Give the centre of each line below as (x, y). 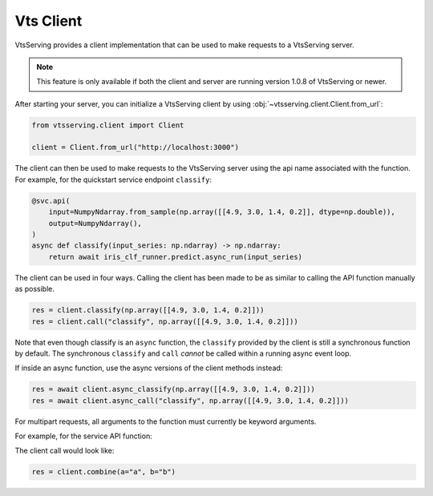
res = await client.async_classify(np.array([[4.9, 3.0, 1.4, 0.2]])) (174, 389)
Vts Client (49, 21)
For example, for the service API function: (83, 436)
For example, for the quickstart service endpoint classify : (113, 179)
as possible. (35, 289)
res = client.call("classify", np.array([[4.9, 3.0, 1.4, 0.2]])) (165, 321)
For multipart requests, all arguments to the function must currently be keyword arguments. (166, 421)
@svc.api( (51, 201)
